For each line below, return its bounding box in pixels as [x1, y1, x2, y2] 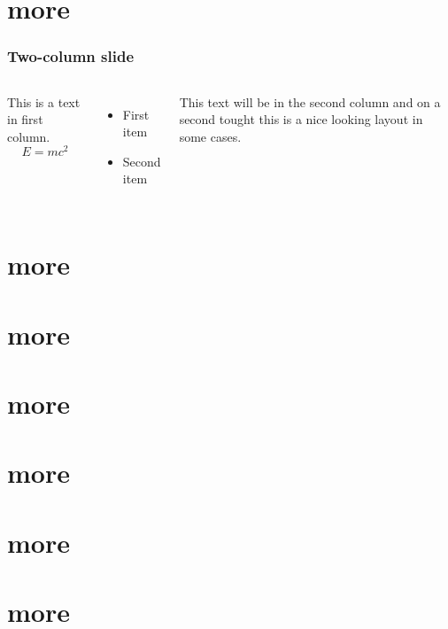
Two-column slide [7, 45, 135, 67]
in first [7, 110, 43, 128]
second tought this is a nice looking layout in [179, 110, 423, 128]
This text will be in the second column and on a [179, 92, 441, 111]
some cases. [179, 127, 242, 145]
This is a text [7, 92, 81, 111]
